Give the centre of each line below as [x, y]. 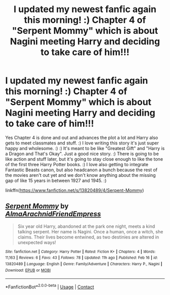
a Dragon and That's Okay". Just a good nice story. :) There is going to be [82, 154]
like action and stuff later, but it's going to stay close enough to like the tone [84, 159]
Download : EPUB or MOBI [28, 270]
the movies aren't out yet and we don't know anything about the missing [80, 175]
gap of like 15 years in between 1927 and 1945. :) [56, 180]
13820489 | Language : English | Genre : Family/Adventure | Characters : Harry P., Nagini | [84, 264]
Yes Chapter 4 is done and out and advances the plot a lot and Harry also [82, 137]
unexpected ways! [37, 242]
